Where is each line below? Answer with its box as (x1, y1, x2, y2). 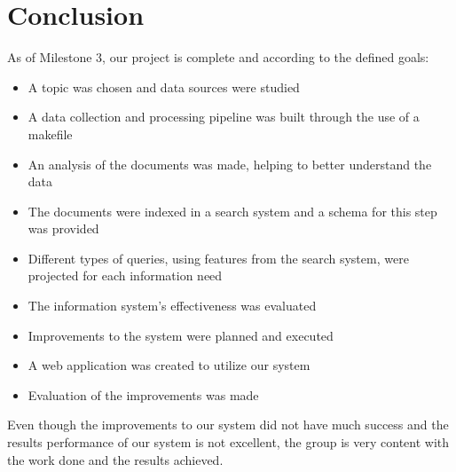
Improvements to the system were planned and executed (28, 326, 334, 344)
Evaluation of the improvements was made (28, 385, 259, 404)
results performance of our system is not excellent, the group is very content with (7, 433, 450, 452)
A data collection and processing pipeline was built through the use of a (28, 107, 420, 126)
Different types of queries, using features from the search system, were (28, 248, 409, 267)
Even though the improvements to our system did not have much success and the (7, 415, 449, 434)
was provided (28, 219, 99, 238)
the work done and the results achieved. (7, 450, 224, 468)
